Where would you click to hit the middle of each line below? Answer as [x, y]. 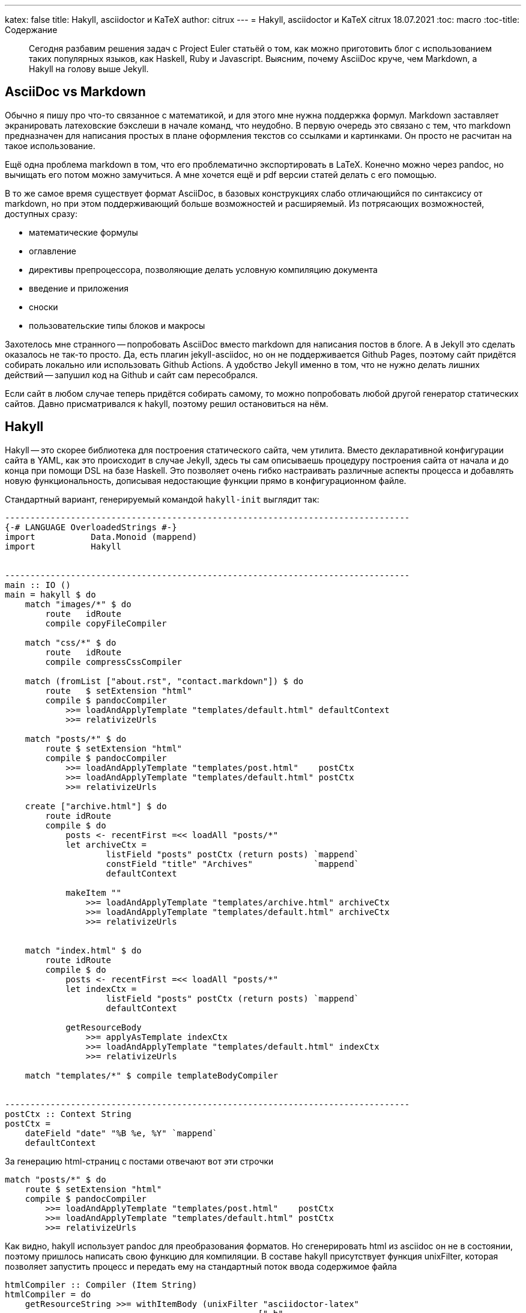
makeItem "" [93, 892]
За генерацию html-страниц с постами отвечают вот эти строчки [139, 1161]
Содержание [31, 30]
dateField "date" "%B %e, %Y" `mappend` [121, 1133]
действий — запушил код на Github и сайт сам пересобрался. [131, 375]
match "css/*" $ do [71, 642]
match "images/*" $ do [78, 604]
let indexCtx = [101, 989]
